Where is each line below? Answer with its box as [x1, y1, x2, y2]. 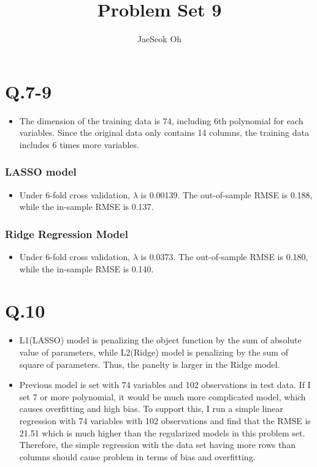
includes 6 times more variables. [19, 138, 139, 151]
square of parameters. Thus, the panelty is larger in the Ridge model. [19, 357, 280, 370]
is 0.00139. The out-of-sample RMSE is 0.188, [140, 188, 313, 201]
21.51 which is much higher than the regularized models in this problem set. [19, 426, 305, 439]
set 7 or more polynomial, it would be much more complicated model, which [19, 390, 306, 403]
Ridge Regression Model [5, 226, 128, 241]
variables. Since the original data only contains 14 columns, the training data [19, 126, 309, 139]
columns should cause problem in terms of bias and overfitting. [19, 450, 256, 463]
